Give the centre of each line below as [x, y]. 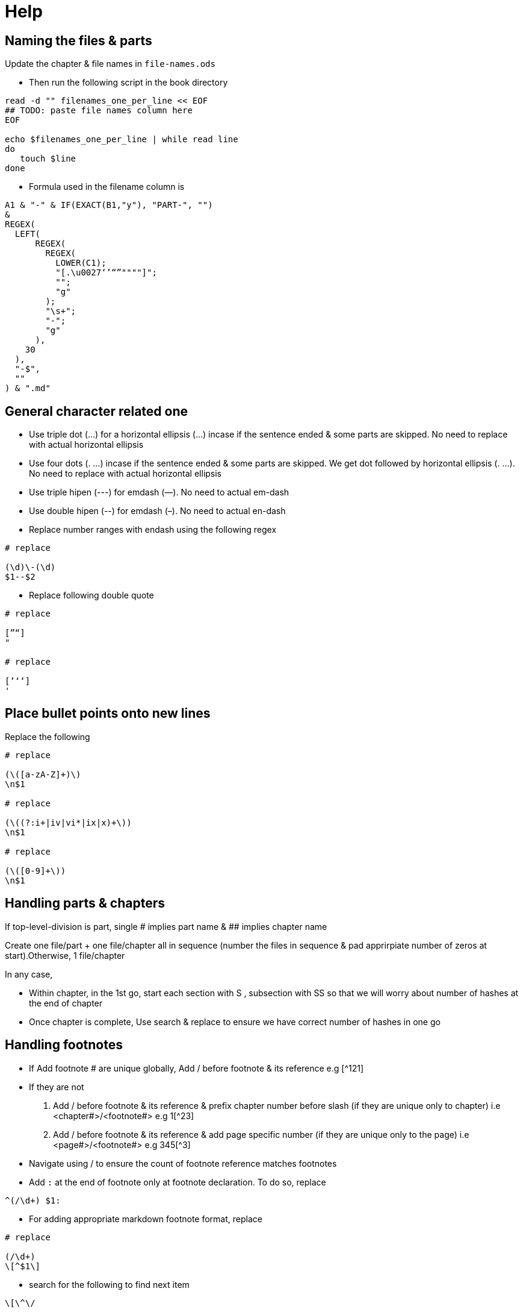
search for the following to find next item [109, 1284]
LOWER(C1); [81, 263]
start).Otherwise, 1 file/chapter [65, 955]
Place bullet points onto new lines [108, 714]
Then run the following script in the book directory [128, 83]
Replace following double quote [91, 595]
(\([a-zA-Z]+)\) [43, 774]
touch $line [48, 159]
